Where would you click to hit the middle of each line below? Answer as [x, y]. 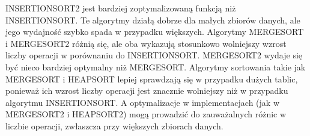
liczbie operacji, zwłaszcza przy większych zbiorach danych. [114, 125]
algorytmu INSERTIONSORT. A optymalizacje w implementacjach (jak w [143, 102]
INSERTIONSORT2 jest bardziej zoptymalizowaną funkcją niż [121, 8]
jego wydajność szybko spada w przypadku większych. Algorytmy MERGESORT [155, 32]
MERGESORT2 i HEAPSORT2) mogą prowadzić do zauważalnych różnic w [146, 114]
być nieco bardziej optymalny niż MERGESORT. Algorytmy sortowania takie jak [156, 66]
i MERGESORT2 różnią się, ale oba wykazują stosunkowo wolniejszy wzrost [146, 43]
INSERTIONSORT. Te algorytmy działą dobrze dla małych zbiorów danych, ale [153, 20]
